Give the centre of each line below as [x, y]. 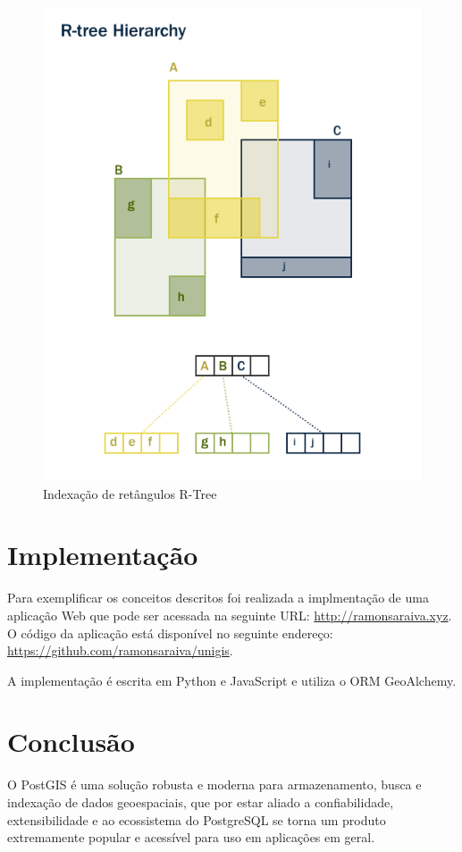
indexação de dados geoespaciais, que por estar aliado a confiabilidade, [201, 802]
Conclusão [71, 742]
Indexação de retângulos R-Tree [130, 493]
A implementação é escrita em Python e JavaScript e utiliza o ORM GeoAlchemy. [232, 680]
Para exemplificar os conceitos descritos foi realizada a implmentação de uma [218, 598]
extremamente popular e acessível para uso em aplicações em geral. [191, 837]
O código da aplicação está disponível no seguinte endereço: [170, 633]
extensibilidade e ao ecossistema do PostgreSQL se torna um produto [197, 819]
